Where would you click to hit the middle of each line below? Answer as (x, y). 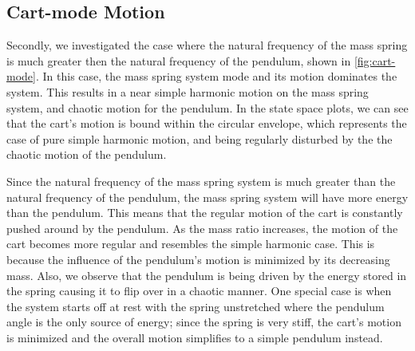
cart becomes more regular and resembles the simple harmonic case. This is (191, 244)
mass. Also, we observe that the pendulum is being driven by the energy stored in (207, 275)
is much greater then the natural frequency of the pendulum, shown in (179, 60)
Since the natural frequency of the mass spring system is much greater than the (201, 181)
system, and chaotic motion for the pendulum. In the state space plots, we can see (207, 107)
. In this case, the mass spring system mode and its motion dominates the (216, 76)
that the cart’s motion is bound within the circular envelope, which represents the (207, 123)
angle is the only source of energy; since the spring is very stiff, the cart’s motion (204, 322)
